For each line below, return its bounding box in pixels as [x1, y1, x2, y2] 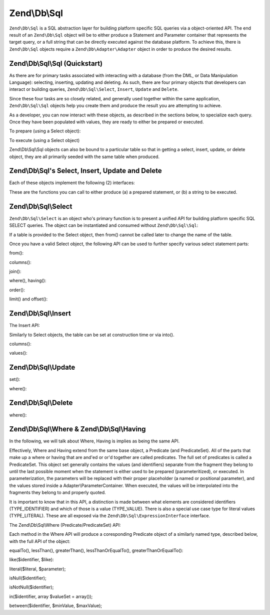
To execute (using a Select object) [9, 137, 80, 143]
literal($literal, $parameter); [9, 566, 66, 572]
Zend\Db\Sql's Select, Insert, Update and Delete [9, 167, 162, 175]
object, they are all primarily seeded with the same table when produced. [9, 153, 160, 160]
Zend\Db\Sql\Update [9, 363, 75, 372]
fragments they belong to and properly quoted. [9, 490, 106, 496]
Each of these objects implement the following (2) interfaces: [9, 180, 135, 186]
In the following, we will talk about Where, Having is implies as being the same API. [9, 438, 180, 444]
